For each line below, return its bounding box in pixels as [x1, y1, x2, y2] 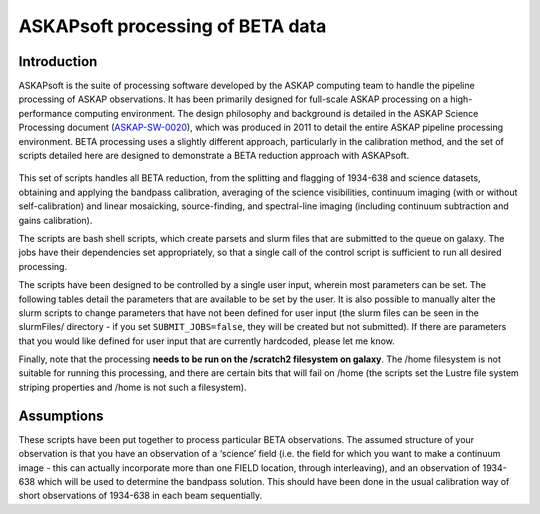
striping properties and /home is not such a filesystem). [18, 381, 247, 393]
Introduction [18, 53, 98, 70]
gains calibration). [18, 214, 93, 226]
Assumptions [18, 407, 104, 424]
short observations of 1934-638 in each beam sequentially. [18, 490, 263, 502]
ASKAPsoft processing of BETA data [18, 15, 327, 37]
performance [18, 107, 73, 119]
